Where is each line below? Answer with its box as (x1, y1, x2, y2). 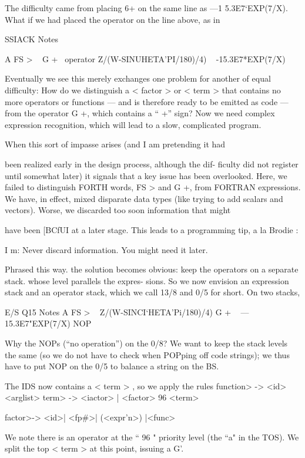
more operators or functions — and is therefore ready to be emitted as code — (5, 95, 289, 107)
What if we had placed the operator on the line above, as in (5, 13, 220, 25)
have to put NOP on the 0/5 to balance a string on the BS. (5, 360, 219, 372)
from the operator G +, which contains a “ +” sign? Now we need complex (5, 107, 275, 119)
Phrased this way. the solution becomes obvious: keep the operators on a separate (5, 263, 299, 275)
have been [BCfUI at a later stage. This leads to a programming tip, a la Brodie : (5, 223, 299, 235)
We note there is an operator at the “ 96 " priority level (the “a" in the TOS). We (5, 430, 299, 443)
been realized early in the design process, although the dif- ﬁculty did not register (5, 157, 299, 170)
